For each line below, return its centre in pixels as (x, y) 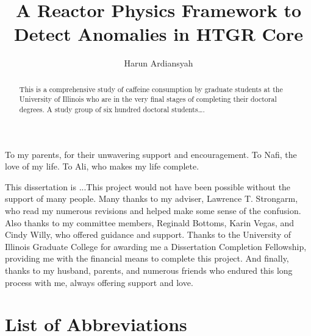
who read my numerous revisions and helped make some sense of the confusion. (153, 211)
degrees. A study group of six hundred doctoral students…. (112, 109)
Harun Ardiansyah (159, 63)
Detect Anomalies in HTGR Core (159, 34)
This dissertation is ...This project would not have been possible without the (148, 186)
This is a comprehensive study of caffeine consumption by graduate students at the (151, 89)
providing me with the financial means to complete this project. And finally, (147, 258)
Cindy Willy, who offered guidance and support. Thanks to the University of (148, 234)
